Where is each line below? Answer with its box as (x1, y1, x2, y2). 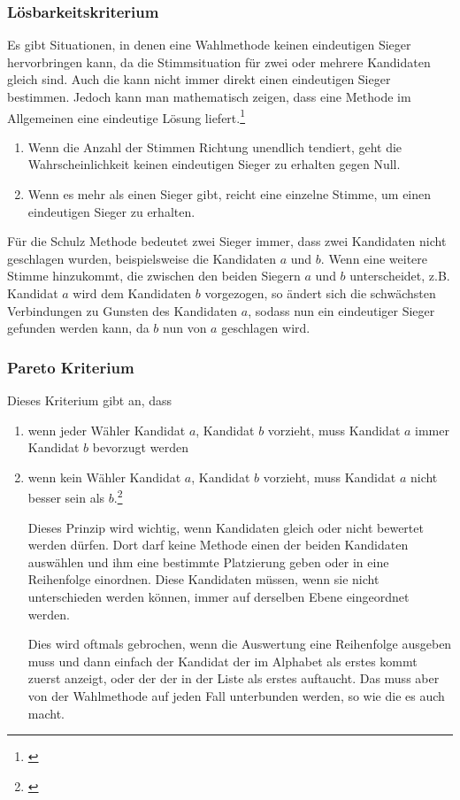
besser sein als (27, 488, 105, 507)
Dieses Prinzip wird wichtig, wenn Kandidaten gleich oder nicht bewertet (27, 518, 424, 536)
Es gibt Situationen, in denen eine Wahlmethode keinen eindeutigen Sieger (7, 35, 411, 54)
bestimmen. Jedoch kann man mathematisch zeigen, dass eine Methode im (7, 88, 411, 105)
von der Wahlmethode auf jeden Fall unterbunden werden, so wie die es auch (27, 686, 445, 704)
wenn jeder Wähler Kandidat (27, 420, 186, 439)
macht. (27, 704, 65, 722)
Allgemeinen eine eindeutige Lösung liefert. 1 (7, 105, 246, 127)
